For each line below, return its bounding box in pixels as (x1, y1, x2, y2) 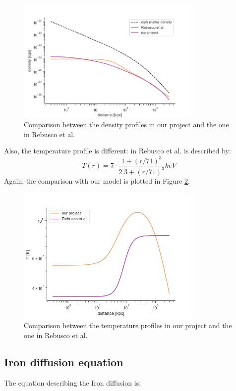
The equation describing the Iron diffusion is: (4, 377, 141, 388)
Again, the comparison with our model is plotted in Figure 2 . (4, 175, 190, 186)
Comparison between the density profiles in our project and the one (24, 119, 229, 130)
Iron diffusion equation (4, 354, 123, 370)
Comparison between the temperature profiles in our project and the (24, 320, 232, 331)
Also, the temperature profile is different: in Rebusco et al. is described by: (4, 146, 231, 156)
